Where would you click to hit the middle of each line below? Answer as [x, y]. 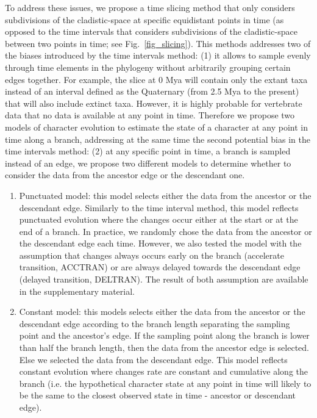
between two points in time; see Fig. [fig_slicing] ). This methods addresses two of [158, 43]
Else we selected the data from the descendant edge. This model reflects [153, 359]
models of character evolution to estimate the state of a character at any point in [156, 127]
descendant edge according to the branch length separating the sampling [155, 323]
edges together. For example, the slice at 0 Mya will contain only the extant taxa [156, 79]
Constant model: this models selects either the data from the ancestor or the [162, 312]
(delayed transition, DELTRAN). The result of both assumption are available [164, 279]
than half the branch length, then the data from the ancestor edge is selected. [164, 348]
